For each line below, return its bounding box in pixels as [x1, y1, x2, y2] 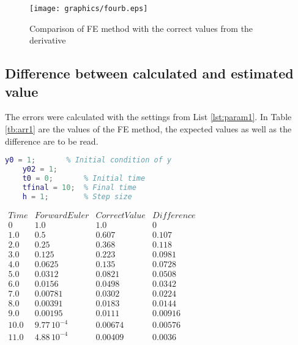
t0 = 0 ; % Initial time [22, 173, 146, 183]
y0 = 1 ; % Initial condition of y [5, 156, 172, 165]
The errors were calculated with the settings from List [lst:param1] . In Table [5, 110, 292, 123]
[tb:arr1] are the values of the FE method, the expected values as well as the [5, 123, 292, 135]
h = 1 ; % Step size [22, 192, 132, 201]
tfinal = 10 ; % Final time [22, 183, 136, 192]
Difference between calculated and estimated [5, 64, 294, 83]
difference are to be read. [5, 134, 99, 147]
